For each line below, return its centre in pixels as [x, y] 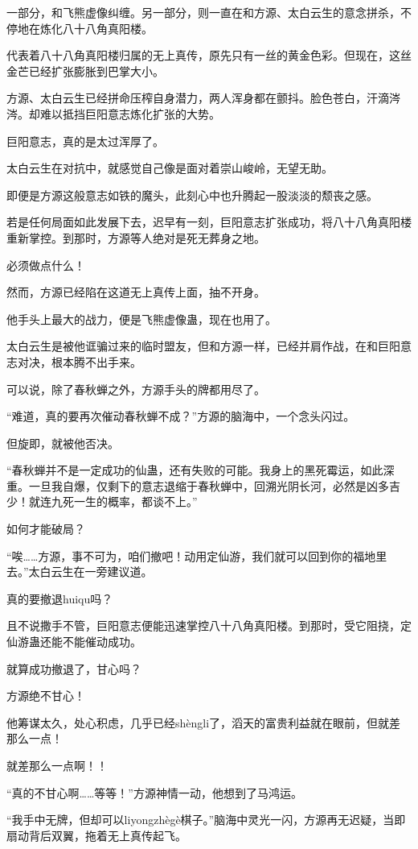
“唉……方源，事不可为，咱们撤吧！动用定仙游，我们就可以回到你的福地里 [197, 555]
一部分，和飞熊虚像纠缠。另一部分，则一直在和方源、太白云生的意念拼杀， [203, 12]
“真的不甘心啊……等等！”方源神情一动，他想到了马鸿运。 [154, 792]
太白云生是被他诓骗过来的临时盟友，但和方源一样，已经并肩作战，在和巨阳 [203, 346]
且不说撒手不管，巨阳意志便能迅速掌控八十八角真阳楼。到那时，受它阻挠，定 [209, 625]
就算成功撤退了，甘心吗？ [74, 668]
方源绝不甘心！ [46, 696]
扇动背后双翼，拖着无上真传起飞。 [96, 835]
